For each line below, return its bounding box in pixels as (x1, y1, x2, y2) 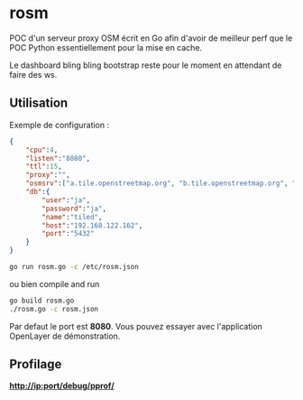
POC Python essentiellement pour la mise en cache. (9, 42, 203, 52)
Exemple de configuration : (9, 119, 110, 130)
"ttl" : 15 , (25, 162, 63, 172)
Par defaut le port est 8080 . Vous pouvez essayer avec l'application (9, 321, 263, 331)
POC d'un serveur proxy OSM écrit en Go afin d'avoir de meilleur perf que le (9, 33, 293, 43)
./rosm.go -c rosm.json (9, 304, 99, 313)
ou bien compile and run (9, 278, 100, 289)
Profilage (9, 357, 62, 372)
